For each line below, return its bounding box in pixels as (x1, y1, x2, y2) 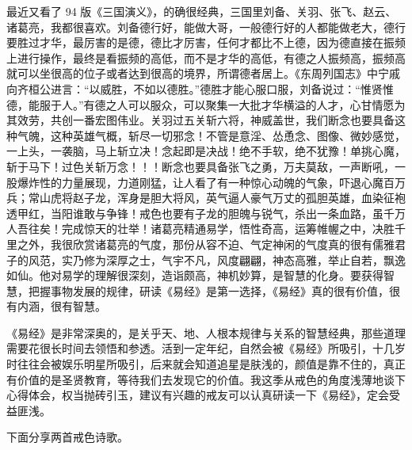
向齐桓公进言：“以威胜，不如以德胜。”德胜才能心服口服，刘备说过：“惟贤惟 (6, 80, 394, 97)
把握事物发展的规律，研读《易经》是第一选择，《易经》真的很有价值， (28, 282, 389, 299)
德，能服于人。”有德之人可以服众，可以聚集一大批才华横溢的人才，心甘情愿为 (6, 96, 406, 113)
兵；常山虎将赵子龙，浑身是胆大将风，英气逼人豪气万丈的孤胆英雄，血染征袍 (6, 189, 406, 206)
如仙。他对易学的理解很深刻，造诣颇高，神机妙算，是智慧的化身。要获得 (6, 267, 383, 284)
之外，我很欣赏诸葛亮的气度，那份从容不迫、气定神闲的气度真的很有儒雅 (17, 235, 395, 252)
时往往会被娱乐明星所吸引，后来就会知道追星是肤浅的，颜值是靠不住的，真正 (6, 356, 406, 372)
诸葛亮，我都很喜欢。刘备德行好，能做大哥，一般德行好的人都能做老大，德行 (6, 18, 406, 35)
